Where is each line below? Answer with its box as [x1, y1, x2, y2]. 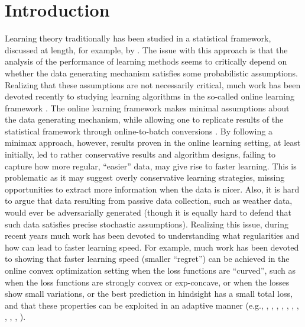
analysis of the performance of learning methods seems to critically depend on [5, 55, 287, 68]
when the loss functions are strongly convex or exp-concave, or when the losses [5, 275, 290, 288]
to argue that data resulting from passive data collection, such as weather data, [5, 194, 293, 207]
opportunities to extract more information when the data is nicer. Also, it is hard [5, 182, 300, 195]
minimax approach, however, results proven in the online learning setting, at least [5, 136, 301, 149]
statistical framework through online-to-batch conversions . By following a [5, 124, 272, 137]
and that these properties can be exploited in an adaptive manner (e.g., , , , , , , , [5, 299, 299, 311]
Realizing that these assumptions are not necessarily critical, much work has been [5, 78, 301, 91]
